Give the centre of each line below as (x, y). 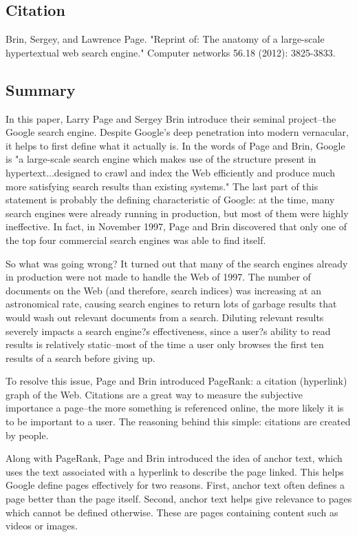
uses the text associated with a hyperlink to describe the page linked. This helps (175, 471)
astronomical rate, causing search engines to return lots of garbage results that (171, 304)
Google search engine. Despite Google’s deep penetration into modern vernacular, (177, 132)
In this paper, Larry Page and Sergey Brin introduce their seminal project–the (171, 118)
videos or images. (42, 526)
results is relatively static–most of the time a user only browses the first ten (165, 344)
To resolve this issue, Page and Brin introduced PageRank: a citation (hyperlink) (176, 381)
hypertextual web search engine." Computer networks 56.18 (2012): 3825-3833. (171, 52)
